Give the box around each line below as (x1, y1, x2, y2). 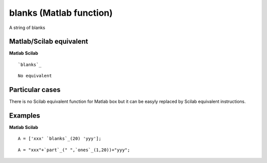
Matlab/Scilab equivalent (9, 37, 89, 46)
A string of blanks (9, 25, 45, 31)
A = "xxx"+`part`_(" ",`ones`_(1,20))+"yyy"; (18, 147, 131, 153)
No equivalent (18, 73, 52, 79)
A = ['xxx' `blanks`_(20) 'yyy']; (18, 136, 101, 141)
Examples (9, 111, 41, 120)
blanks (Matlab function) (9, 7, 113, 18)
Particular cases (9, 86, 61, 94)
